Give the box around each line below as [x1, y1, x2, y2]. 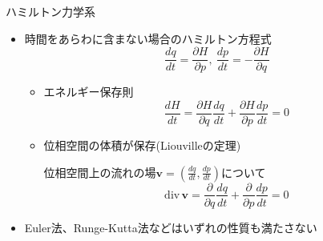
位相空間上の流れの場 [43, 163, 156, 180]
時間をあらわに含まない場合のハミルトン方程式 [24, 30, 272, 46]
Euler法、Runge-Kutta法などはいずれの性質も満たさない [24, 219, 317, 235]
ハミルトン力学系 [6, 3, 95, 19]
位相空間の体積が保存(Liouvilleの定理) [43, 136, 241, 153]
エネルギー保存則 [43, 83, 134, 100]
